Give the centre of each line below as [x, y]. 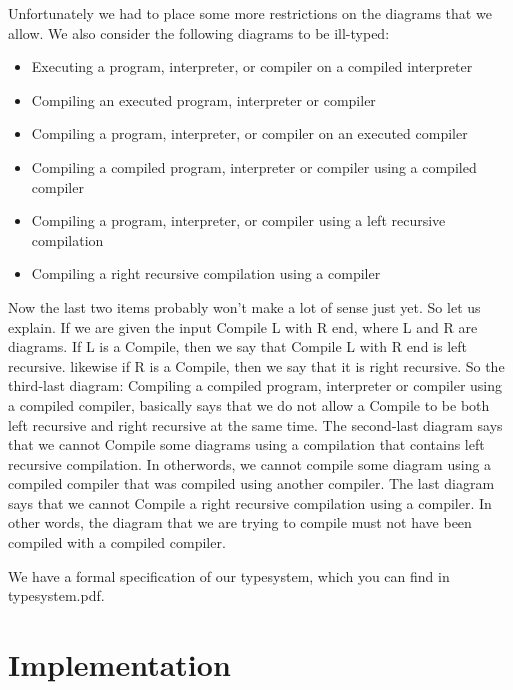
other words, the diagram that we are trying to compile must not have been [240, 522]
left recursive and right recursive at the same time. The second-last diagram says [255, 424]
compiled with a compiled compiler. [117, 542]
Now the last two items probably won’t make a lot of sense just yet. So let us [244, 306]
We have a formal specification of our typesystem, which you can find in [229, 575]
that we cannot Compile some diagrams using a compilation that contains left [246, 444]
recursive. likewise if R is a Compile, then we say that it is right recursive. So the [256, 365]
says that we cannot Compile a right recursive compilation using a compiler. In [250, 502]
